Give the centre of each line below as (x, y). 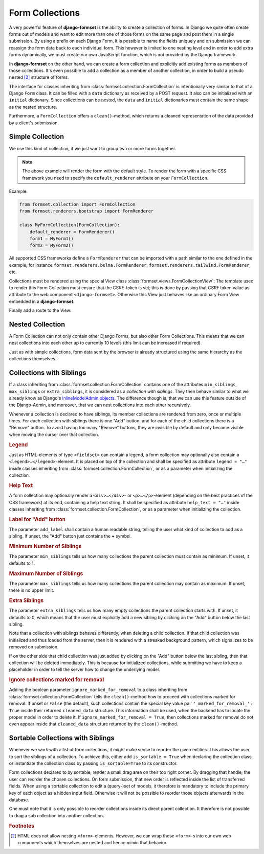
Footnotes (22, 826)
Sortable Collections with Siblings (62, 738)
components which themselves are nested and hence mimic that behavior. (93, 843)
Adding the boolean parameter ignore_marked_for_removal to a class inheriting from (98, 690)
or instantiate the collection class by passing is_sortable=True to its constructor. (93, 763)
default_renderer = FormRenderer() (72, 232)
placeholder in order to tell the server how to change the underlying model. (85, 669)
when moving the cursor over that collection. (54, 434)
